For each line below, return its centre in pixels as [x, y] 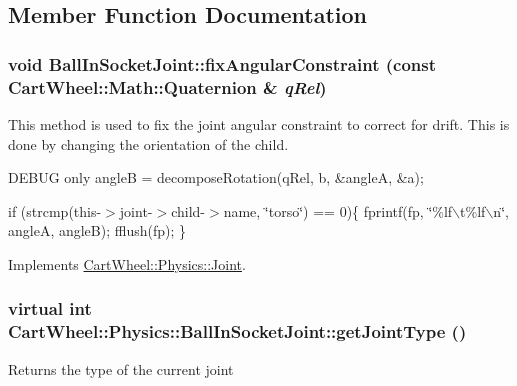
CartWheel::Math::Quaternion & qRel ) [167, 86]
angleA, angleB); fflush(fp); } [97, 230]
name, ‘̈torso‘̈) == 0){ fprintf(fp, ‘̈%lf [338, 210]
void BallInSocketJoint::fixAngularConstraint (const [222, 63]
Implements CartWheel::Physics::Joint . [127, 263]
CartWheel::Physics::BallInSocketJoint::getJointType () [237, 331]
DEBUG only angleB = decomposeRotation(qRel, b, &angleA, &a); [216, 177]
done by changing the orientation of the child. [148, 143]
